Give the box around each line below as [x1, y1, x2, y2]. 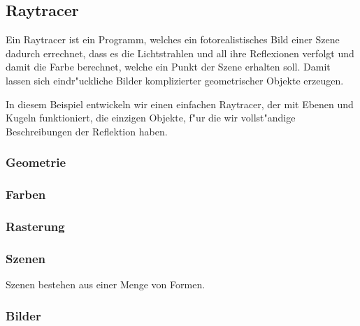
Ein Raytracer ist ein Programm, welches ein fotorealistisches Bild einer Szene [6, 32, 340, 47]
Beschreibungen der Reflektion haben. [6, 124, 168, 138]
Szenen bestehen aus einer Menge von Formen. [6, 277, 206, 292]
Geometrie [6, 154, 66, 171]
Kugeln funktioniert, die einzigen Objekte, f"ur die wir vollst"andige [6, 110, 296, 125]
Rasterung [6, 217, 65, 235]
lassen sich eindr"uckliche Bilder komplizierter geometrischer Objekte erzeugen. [6, 73, 344, 87]
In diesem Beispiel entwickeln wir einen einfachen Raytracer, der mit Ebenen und [6, 96, 354, 111]
